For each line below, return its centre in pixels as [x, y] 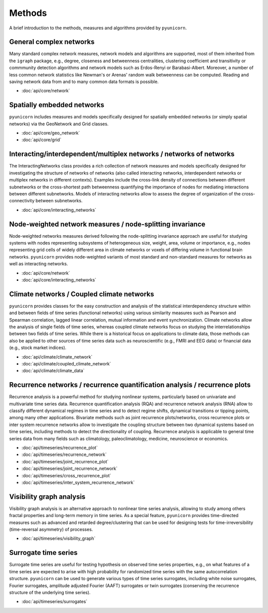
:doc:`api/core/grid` [41, 140]
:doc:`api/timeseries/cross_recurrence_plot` [66, 475]
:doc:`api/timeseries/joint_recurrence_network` [69, 469]
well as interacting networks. [38, 264]
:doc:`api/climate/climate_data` [53, 371]
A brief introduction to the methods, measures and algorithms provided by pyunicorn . [98, 28]
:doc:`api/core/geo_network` [51, 133]
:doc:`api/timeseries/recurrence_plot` [60, 448]
